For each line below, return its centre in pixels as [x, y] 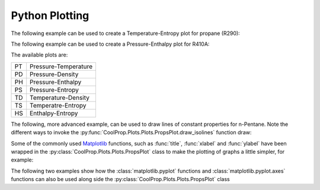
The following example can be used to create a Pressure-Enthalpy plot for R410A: [110, 44]
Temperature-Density [60, 97]
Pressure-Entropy [55, 90]
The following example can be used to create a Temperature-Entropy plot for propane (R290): [125, 33]
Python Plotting [50, 15]
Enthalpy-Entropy [54, 113]
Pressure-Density [54, 74]
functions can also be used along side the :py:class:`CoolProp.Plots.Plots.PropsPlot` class [121, 179]
